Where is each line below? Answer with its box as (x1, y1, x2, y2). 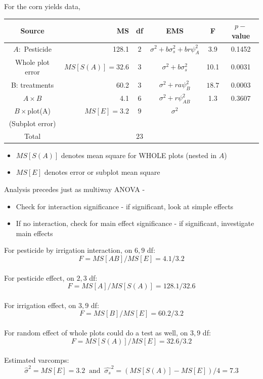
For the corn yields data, (4, 1, 80, 11)
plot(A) (27, 105, 51, 116)
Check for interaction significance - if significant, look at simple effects (16, 201, 234, 211)
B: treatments (11, 79, 54, 90)
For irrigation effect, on (4, 299, 76, 310)
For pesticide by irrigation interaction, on (4, 245, 133, 255)
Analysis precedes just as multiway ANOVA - (4, 184, 145, 195)
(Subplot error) (9, 118, 56, 128)
